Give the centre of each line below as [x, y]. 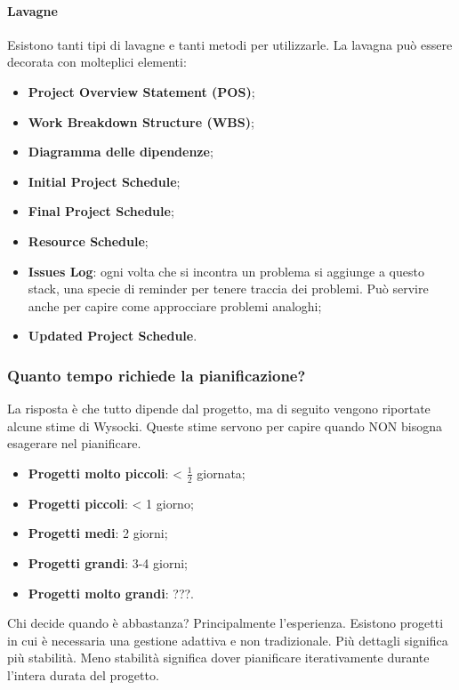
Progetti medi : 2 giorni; [98, 533]
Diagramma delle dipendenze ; [121, 152]
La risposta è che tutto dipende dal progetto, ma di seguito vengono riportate [219, 409]
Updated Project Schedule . [113, 336]
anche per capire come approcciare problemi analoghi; [175, 305]
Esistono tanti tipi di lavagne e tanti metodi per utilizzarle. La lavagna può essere [230, 44]
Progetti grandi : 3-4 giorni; [108, 562]
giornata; [221, 473]
